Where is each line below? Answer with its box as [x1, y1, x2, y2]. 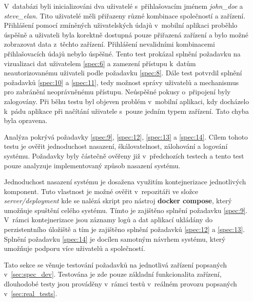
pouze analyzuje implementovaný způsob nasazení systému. [4, 160, 180, 170]
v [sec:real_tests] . [4, 288, 58, 298]
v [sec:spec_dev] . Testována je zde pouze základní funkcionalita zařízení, [4, 269, 222, 279]
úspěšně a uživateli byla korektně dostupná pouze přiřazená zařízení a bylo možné [4, 29, 249, 39]
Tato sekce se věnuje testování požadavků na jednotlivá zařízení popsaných [4, 259, 227, 269]
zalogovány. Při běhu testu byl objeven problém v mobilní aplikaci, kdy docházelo [4, 96, 249, 106]
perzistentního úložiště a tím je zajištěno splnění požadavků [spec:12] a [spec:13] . [4, 224, 245, 234]
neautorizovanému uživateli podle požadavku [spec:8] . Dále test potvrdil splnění [4, 68, 242, 78]
